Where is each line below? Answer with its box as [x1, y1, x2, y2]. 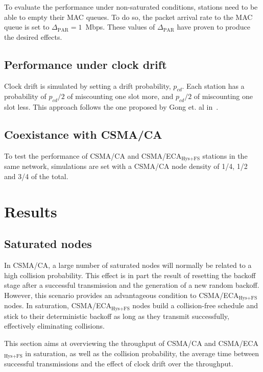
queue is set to [4, 21, 50, 32]
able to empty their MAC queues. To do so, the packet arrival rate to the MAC [4, 11, 253, 22]
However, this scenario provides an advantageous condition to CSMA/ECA [4, 289, 239, 300]
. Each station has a [182, 80, 245, 91]
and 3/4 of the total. [4, 171, 68, 182]
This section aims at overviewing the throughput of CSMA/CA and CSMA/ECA [4, 338, 258, 349]
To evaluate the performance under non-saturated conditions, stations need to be [4, 2, 258, 12]
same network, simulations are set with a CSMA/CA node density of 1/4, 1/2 [4, 161, 248, 171]
